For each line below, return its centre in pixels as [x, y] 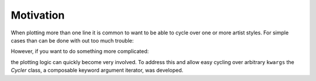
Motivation [38, 15]
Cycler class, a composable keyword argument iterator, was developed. [97, 71]
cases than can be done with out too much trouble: [72, 40]
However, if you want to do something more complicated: [80, 51]
